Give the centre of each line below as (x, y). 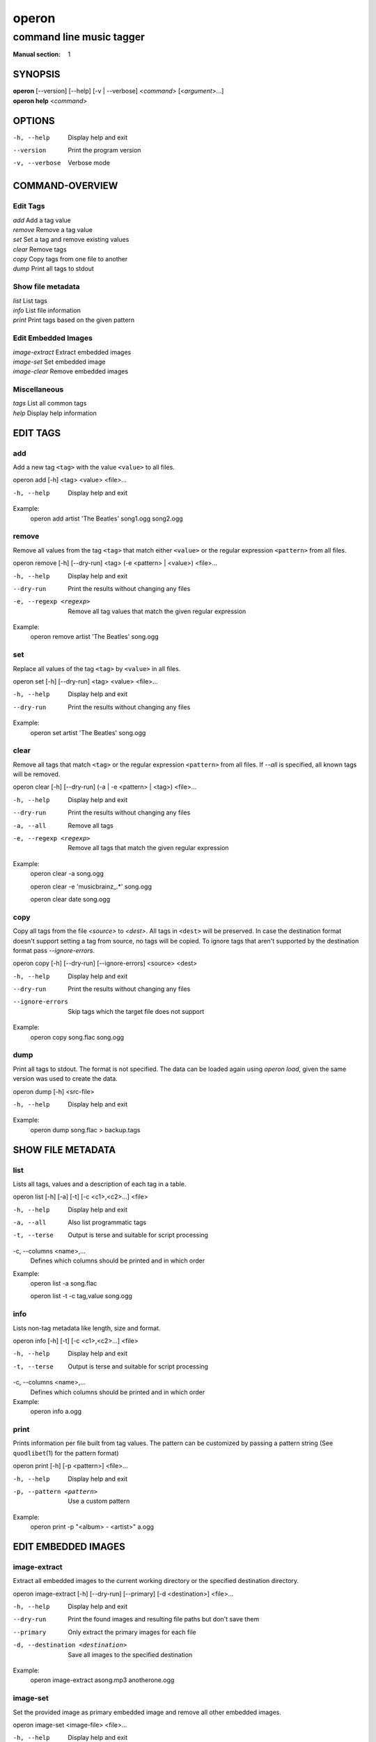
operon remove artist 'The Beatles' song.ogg (95, 637)
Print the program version (104, 150)
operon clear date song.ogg (70, 899)
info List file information (47, 311)
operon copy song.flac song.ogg (77, 1037)
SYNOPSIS (37, 74)
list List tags (30, 300)
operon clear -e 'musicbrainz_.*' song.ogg (91, 886)
